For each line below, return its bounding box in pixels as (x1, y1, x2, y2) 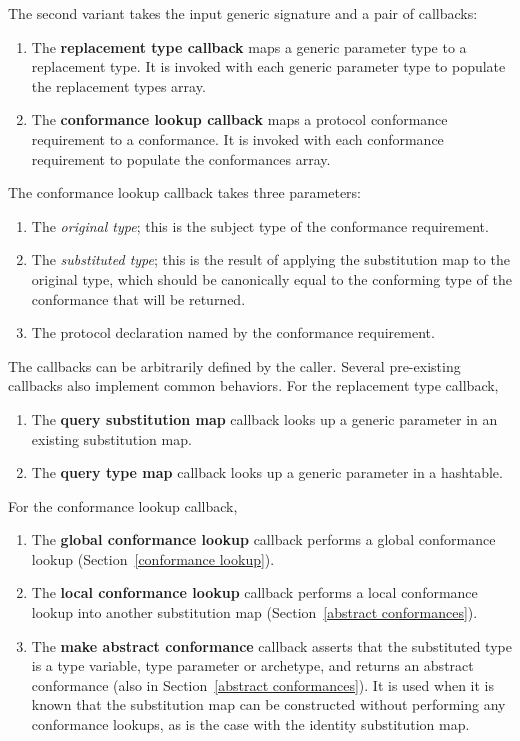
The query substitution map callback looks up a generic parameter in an (31, 408, 498, 429)
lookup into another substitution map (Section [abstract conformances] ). (31, 602, 478, 623)
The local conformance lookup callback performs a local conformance (31, 582, 478, 603)
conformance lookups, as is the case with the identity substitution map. (31, 714, 470, 735)
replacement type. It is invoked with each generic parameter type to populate (31, 56, 506, 77)
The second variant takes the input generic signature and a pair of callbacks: (8, 3, 478, 23)
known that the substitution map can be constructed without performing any (31, 694, 506, 715)
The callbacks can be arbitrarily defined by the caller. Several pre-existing (8, 355, 461, 376)
